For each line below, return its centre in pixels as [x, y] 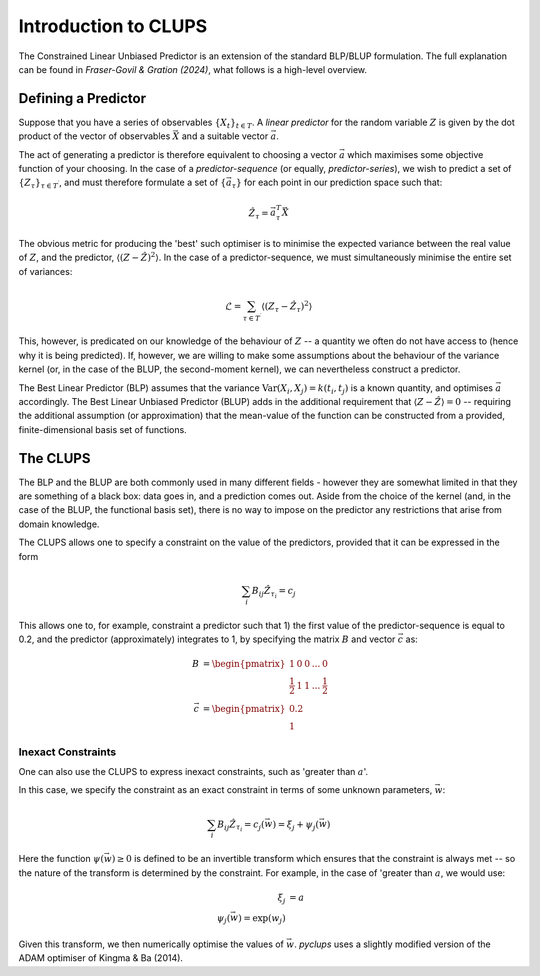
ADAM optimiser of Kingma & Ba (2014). [101, 958]
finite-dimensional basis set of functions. [102, 429]
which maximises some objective [415, 154]
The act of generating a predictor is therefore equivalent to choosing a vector [177, 154]
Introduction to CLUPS [113, 26]
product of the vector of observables [94, 136]
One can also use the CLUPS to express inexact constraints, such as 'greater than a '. [193, 771]
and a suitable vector [225, 136]
